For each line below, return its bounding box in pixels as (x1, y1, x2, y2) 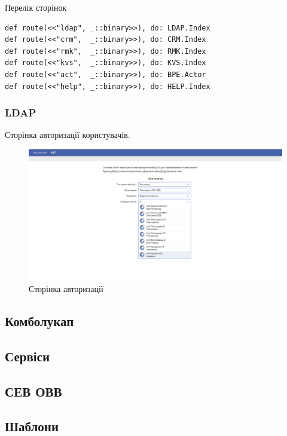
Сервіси (5, 346, 50, 365)
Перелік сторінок (5, 1, 67, 13)
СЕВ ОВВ (5, 382, 62, 400)
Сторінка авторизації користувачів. (5, 128, 130, 141)
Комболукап (5, 312, 74, 330)
